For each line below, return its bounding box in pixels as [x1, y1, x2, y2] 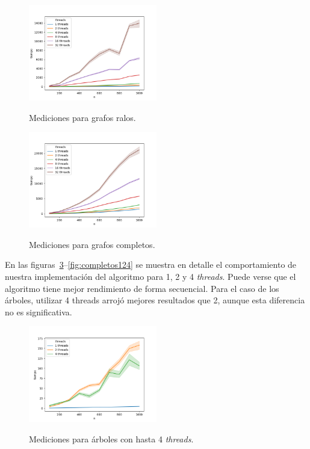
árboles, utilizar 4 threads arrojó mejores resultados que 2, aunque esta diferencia [5, 294, 305, 306]
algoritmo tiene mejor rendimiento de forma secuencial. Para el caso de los [5, 282, 279, 294]
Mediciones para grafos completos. [29, 238, 155, 250]
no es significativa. [5, 305, 72, 318]
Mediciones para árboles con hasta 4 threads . [29, 432, 194, 445]
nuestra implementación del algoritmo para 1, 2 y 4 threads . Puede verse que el [5, 270, 296, 282]
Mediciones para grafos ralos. [29, 111, 136, 123]
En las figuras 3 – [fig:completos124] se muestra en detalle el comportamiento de [5, 258, 297, 271]
